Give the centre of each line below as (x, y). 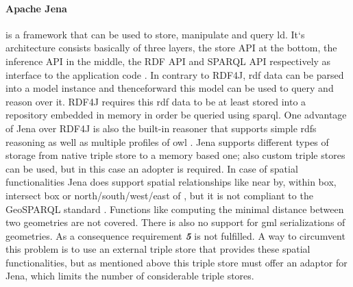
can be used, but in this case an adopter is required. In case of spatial (152, 168)
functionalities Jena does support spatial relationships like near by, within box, (171, 182)
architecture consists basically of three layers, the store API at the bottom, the (171, 48)
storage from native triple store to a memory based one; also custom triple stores (175, 155)
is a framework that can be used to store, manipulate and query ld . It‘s (155, 34)
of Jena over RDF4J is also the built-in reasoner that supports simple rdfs (161, 128)
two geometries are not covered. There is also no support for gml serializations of (175, 222)
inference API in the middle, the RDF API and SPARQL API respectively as (168, 61)
